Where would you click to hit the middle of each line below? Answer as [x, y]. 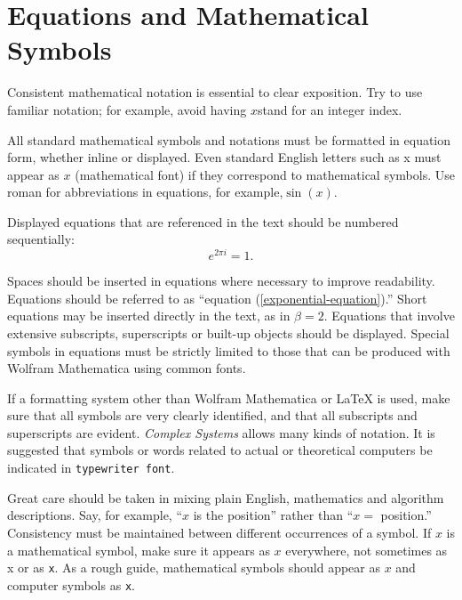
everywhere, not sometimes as [366, 550]
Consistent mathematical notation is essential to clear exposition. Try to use [215, 92]
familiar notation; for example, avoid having [127, 109]
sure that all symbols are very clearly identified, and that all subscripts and [212, 415]
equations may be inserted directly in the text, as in [149, 316]
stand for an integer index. [330, 109]
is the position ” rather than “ [273, 515]
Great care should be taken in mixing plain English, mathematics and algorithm [226, 497]
